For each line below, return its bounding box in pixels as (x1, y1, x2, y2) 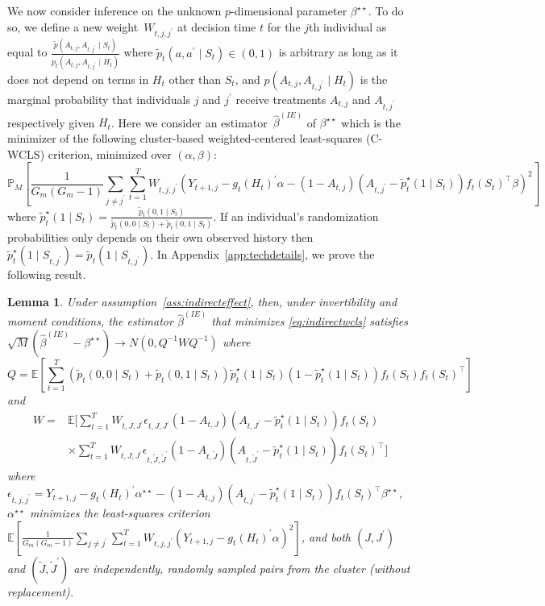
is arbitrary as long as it (278, 44, 398, 60)
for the (267, 18, 301, 35)
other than (168, 70, 222, 87)
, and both (301, 528, 351, 545)
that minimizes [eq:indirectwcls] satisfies (211, 313, 408, 330)
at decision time (177, 18, 256, 35)
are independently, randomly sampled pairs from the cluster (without (73, 559, 410, 576)
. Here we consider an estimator (110, 114, 268, 131)
